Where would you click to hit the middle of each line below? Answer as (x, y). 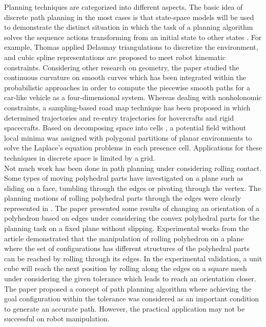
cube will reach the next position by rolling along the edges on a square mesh (126, 268)
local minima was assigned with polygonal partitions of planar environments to (128, 137)
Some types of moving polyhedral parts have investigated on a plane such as (124, 178)
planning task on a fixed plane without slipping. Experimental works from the (127, 228)
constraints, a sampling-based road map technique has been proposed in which (127, 107)
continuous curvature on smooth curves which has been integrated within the (125, 77)
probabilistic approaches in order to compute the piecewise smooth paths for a (127, 87)
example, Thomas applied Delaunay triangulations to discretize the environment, (131, 47)
